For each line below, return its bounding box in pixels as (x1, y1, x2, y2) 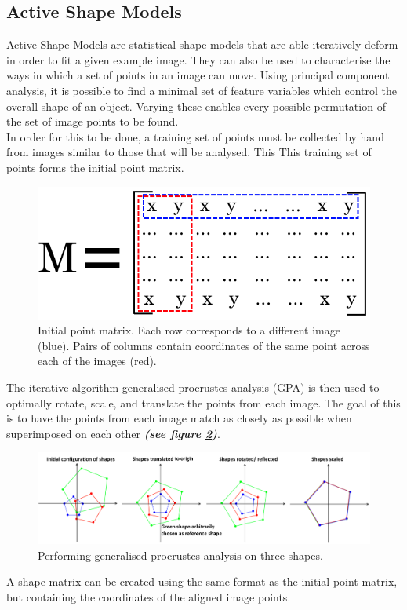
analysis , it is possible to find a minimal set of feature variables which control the (6, 82, 398, 98)
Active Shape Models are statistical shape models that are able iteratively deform (6, 36, 398, 53)
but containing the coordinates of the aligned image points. (6, 589, 291, 605)
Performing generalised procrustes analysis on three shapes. (38, 546, 323, 563)
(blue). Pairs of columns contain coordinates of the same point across (38, 337, 370, 353)
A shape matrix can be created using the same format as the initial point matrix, (6, 573, 398, 590)
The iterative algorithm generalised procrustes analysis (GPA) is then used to (6, 378, 380, 395)
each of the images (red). (38, 352, 157, 369)
